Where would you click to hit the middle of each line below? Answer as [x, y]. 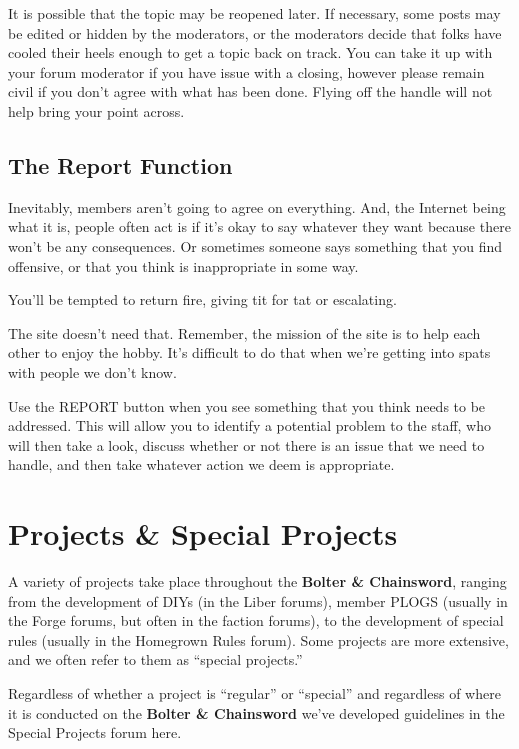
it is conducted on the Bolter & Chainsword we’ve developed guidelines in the [256, 712]
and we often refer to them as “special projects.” [155, 659]
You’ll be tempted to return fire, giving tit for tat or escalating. [202, 299]
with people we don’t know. [92, 371]
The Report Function [120, 164]
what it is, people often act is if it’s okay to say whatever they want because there [259, 226]
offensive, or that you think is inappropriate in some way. [183, 265]
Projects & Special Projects [203, 533]
